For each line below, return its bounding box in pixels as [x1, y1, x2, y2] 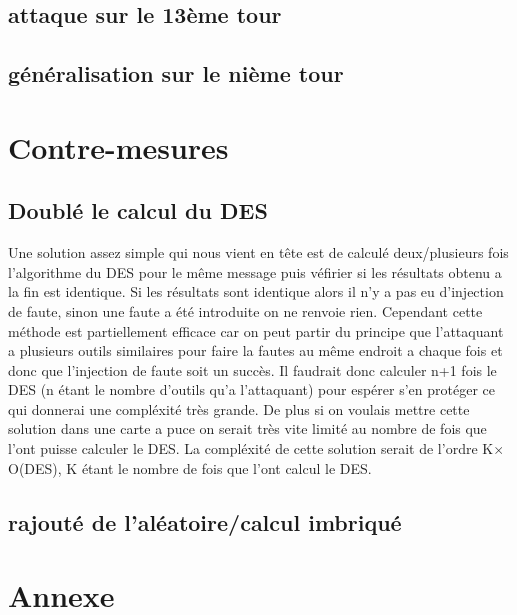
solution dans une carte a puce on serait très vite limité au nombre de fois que [8, 418, 487, 439]
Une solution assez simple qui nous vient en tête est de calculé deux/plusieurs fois [8, 242, 509, 263]
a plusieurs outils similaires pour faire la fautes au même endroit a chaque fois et [8, 340, 503, 361]
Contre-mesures [8, 126, 229, 167]
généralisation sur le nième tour [8, 58, 344, 89]
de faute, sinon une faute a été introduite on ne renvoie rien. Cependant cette [8, 300, 483, 321]
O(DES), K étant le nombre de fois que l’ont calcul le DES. [8, 457, 372, 478]
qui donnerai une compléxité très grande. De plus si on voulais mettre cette [8, 398, 470, 419]
